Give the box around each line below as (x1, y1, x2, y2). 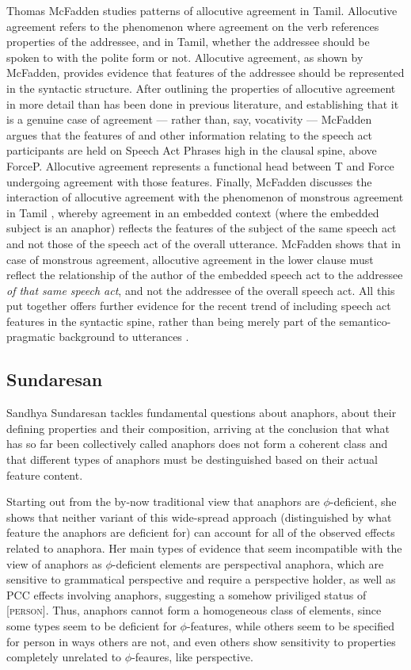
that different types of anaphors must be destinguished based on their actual (6, 451, 378, 468)
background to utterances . (59, 328, 189, 345)
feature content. (6, 466, 83, 483)
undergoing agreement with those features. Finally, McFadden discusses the (6, 173, 372, 190)
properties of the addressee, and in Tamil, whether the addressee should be (6, 33, 370, 50)
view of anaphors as (6, 555, 102, 572)
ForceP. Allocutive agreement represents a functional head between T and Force (6, 157, 394, 174)
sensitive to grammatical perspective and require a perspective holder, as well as (6, 571, 396, 588)
